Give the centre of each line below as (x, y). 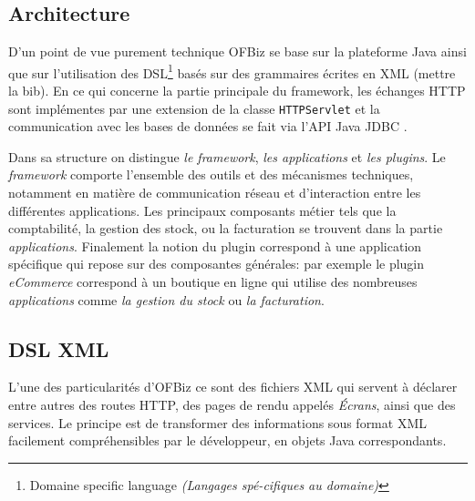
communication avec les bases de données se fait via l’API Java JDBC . (208, 126)
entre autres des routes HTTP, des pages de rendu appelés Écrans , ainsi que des (232, 405)
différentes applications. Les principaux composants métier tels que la (202, 210)
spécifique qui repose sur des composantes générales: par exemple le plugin (217, 264)
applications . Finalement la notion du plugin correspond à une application (215, 245)
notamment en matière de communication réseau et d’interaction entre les (215, 193)
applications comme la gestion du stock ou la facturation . (166, 299)
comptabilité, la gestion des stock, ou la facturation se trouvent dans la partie (226, 228)
